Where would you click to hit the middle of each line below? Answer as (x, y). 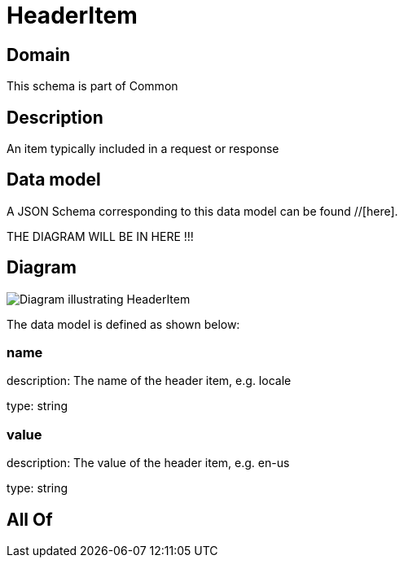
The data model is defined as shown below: (123, 324)
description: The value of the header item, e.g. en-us (148, 463)
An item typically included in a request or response (143, 149)
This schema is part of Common (92, 86)
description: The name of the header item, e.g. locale (149, 381)
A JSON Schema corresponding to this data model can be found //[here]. (202, 211)
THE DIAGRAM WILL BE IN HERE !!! (100, 236)
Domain (39, 55)
